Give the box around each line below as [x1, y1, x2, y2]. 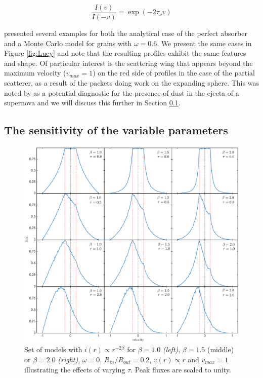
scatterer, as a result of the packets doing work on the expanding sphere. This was [4, 78, 259, 88]
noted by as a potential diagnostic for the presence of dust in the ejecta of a [4, 87, 239, 98]
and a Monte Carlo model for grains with [4, 37, 132, 48]
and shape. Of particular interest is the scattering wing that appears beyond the [4, 57, 253, 68]
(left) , [162, 344, 181, 355]
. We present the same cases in [157, 37, 252, 48]
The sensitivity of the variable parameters [4, 122, 228, 138]
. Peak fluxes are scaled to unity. [130, 364, 231, 374]
